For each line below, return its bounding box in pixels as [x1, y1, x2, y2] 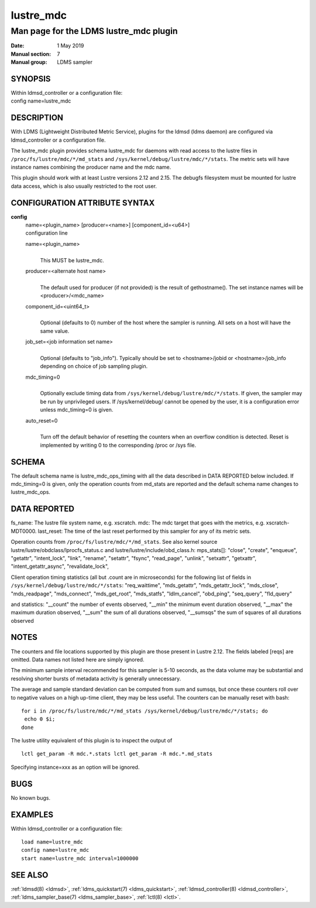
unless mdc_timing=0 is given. [40, 406, 114, 413]
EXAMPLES [11, 810, 54, 820]
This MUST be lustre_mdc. [40, 256, 105, 263]
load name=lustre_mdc [21, 839, 83, 845]
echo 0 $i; [24, 716, 56, 722]
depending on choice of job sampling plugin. [40, 363, 148, 370]
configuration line [25, 229, 68, 237]
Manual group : [11, 59, 47, 66]
